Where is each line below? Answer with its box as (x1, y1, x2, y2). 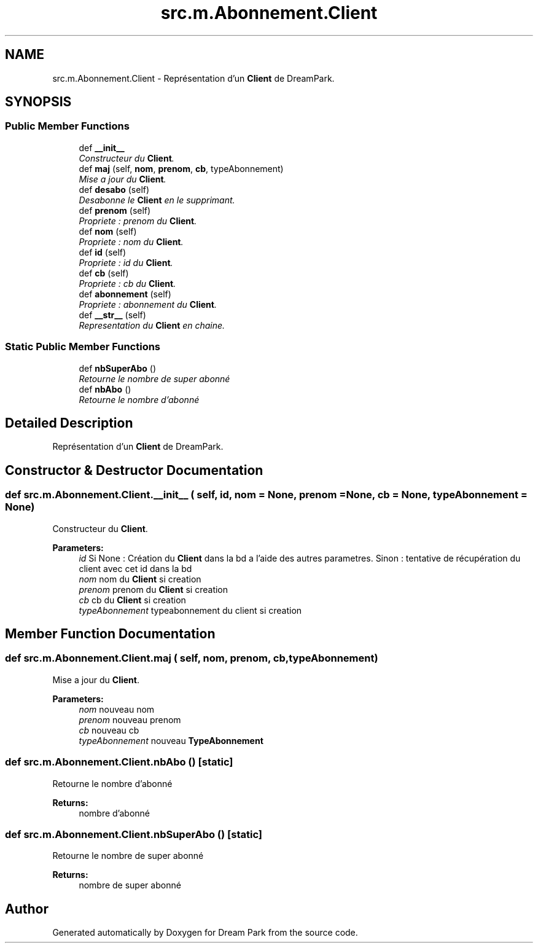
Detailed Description (5, 415, 133, 431)
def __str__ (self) (79, 309, 146, 320)
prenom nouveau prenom (79, 714, 181, 725)
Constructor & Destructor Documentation (5, 462, 263, 478)
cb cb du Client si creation (79, 594, 186, 605)
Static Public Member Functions (5, 340, 161, 353)
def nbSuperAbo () (79, 362, 157, 374)
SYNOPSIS (5, 94, 72, 110)
